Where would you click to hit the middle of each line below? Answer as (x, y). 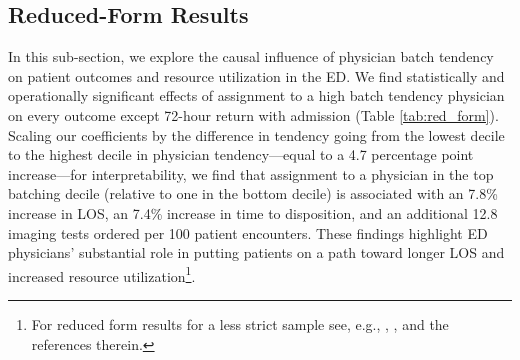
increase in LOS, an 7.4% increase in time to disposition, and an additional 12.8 (253, 212)
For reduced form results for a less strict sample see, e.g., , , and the (240, 323)
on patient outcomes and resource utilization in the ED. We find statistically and (256, 75)
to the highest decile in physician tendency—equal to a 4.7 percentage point (241, 154)
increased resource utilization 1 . (102, 274)
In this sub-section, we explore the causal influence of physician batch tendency (251, 56)
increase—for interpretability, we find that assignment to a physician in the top (251, 173)
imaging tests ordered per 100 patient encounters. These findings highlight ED (248, 232)
